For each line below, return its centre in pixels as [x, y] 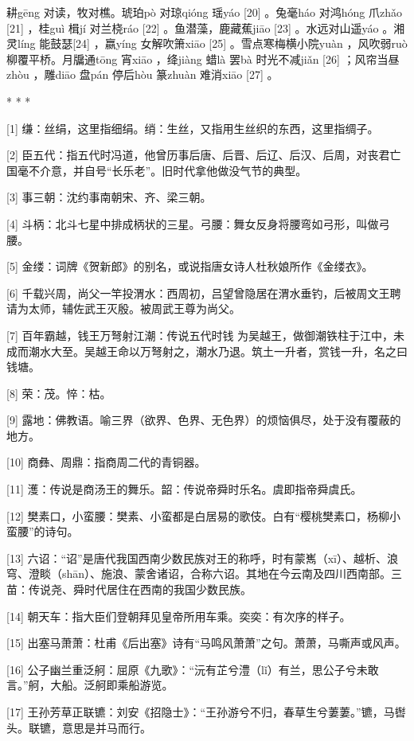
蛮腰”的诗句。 [43, 531]
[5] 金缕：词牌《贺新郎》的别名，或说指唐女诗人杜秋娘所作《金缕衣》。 [190, 266]
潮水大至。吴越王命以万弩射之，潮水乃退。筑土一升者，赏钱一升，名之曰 [218, 351]
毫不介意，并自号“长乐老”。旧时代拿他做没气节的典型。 [162, 170]
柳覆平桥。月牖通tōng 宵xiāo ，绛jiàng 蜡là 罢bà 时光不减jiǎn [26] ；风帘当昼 [203, 58]
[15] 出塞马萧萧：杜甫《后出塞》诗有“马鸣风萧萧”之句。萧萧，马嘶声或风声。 [206, 643]
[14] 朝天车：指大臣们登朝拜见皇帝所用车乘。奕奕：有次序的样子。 [179, 616]
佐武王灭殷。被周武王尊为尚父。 [156, 308]
